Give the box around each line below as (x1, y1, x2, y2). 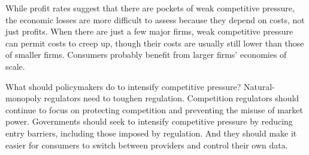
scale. (5, 60, 25, 72)
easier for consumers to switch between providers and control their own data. (5, 138, 288, 151)
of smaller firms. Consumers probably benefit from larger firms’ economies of (5, 48, 287, 61)
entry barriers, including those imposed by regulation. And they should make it (5, 126, 297, 139)
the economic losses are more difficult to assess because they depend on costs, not (5, 13, 305, 26)
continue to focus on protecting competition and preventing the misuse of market (5, 103, 303, 116)
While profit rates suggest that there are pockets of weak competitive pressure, (5, 2, 295, 14)
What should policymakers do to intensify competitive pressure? (5, 80, 241, 92)
